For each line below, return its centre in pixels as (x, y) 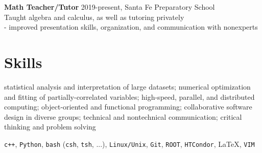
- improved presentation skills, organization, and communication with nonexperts (131, 27)
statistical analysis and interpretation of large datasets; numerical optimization (127, 86)
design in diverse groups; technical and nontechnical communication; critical (123, 116)
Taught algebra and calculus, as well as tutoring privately (94, 17)
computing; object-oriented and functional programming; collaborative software (128, 107)
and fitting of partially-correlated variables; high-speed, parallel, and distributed (129, 96)
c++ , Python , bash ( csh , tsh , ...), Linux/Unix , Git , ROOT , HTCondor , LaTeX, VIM (129, 144)
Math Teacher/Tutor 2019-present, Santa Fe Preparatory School (110, 7)
